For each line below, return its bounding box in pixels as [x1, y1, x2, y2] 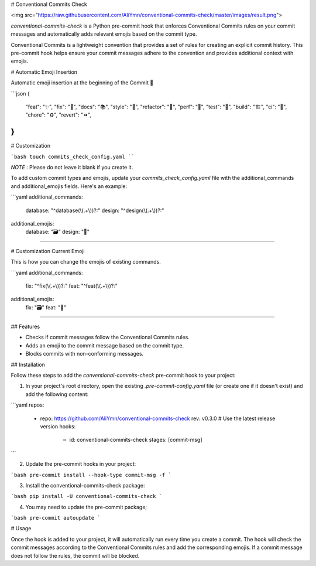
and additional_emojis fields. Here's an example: [11, 182, 128, 190]
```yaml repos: [11, 401, 44, 408]
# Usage [11, 525, 32, 532]
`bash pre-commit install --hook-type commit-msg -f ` [11, 472, 172, 478]
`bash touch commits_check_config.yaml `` [11, 153, 135, 160]
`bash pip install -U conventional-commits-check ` [11, 493, 163, 500]
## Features [11, 323, 40, 330]
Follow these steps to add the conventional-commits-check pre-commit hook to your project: [11, 372, 236, 379]
